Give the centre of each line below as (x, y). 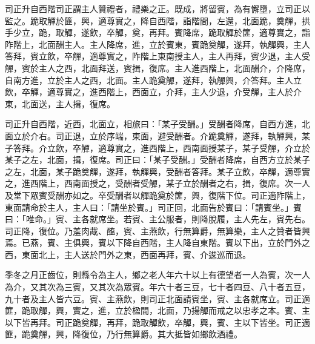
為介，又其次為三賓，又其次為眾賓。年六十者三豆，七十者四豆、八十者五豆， (157, 287)
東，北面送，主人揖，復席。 (60, 103)
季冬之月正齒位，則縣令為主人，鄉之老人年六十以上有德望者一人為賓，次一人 (157, 275)
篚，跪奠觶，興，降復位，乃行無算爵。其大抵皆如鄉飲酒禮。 (124, 334)
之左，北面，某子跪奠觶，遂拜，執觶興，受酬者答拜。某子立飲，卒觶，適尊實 (157, 171)
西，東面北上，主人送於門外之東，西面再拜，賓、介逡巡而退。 (128, 254)
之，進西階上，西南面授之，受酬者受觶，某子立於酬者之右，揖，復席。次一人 (157, 183)
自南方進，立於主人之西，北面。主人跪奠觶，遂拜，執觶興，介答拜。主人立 (153, 80)
